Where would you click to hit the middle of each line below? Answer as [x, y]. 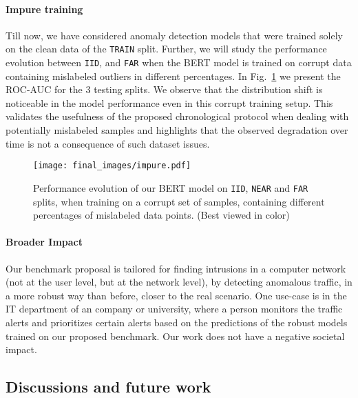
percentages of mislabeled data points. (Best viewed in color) [161, 215]
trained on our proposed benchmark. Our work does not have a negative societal [175, 336]
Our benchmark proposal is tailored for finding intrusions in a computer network [176, 268]
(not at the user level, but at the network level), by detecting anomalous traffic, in [179, 282]
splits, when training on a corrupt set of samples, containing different [179, 201]
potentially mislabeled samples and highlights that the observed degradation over [177, 130]
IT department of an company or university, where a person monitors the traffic [174, 309]
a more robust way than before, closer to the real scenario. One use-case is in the [176, 295]
